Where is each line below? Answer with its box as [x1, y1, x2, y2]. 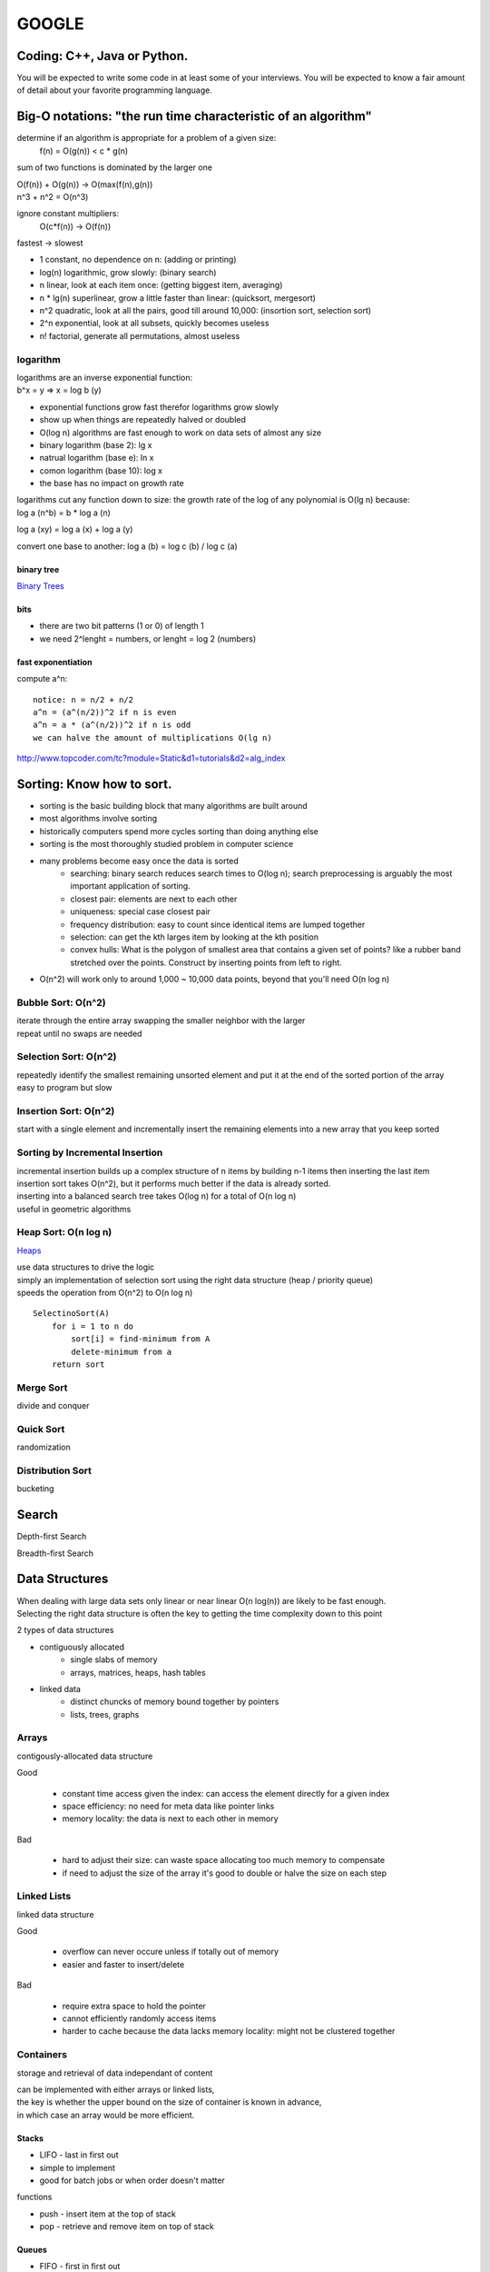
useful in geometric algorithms [16, 1203, 132, 1214]
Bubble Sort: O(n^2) [16, 996, 106, 1009]
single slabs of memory [70, 1654, 158, 1665]
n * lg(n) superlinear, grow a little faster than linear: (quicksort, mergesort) [39, 292, 317, 304]
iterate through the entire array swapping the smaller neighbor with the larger [16, 1015, 306, 1026]
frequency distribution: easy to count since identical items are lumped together [70, 919, 366, 930]
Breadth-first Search [16, 1548, 94, 1559]
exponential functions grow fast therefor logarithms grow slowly [39, 401, 279, 413]
